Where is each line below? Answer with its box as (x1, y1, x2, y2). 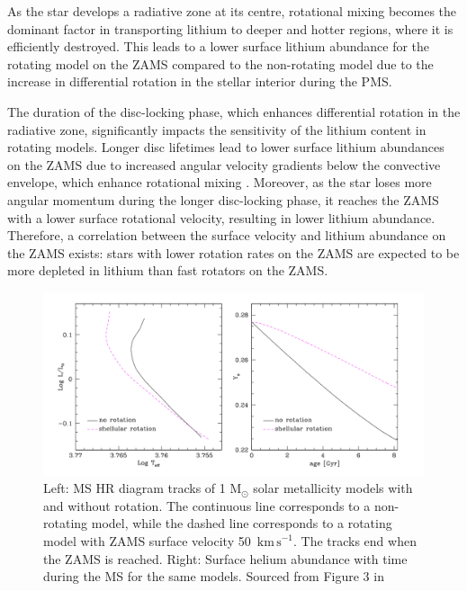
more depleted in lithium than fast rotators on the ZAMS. (7, 261, 328, 280)
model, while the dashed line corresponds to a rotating (91, 514, 392, 533)
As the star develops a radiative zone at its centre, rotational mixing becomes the (7, 2, 457, 20)
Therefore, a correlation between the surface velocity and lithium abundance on (7, 226, 446, 245)
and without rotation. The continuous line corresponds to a (43, 496, 371, 515)
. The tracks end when (292, 532, 417, 550)
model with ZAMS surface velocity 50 (43, 532, 251, 550)
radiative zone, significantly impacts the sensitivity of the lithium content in (7, 120, 427, 139)
